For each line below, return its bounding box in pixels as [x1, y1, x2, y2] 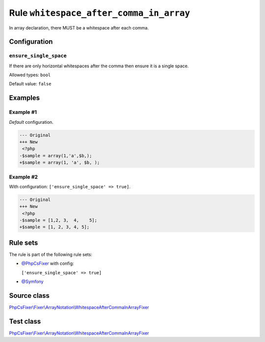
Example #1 [9, 109, 37, 115]
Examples [9, 94, 40, 102]
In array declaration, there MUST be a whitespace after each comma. [9, 25, 149, 30]
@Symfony [21, 279, 44, 285]
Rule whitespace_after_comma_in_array [9, 7, 190, 18]
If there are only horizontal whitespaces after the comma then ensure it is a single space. [9, 63, 189, 69]
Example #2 [9, 173, 38, 180]
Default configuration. [9, 119, 53, 125]
